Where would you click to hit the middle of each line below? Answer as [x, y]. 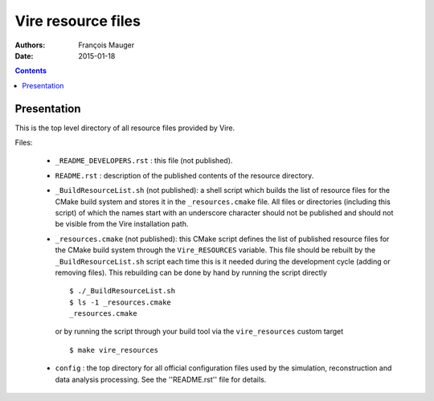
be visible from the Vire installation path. [122, 224]
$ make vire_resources [114, 350]
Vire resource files [78, 21]
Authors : [30, 45]
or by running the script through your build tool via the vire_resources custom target [199, 331]
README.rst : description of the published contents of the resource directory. [184, 175]
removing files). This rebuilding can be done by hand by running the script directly [191, 272]
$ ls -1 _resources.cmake [121, 302]
